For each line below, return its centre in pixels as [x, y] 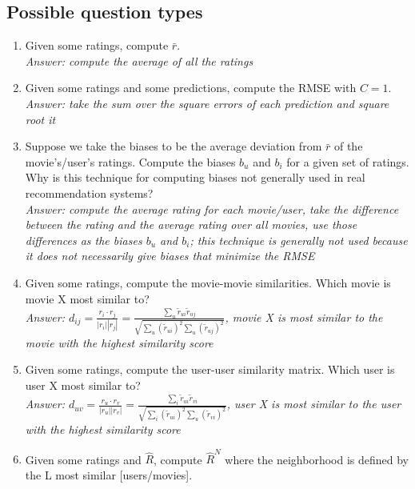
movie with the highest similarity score [119, 342]
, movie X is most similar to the [304, 317]
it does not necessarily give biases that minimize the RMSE [170, 256]
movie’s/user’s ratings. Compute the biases [130, 161]
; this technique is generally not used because [299, 240]
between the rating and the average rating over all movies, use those [191, 224]
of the [348, 146]
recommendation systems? [89, 192]
